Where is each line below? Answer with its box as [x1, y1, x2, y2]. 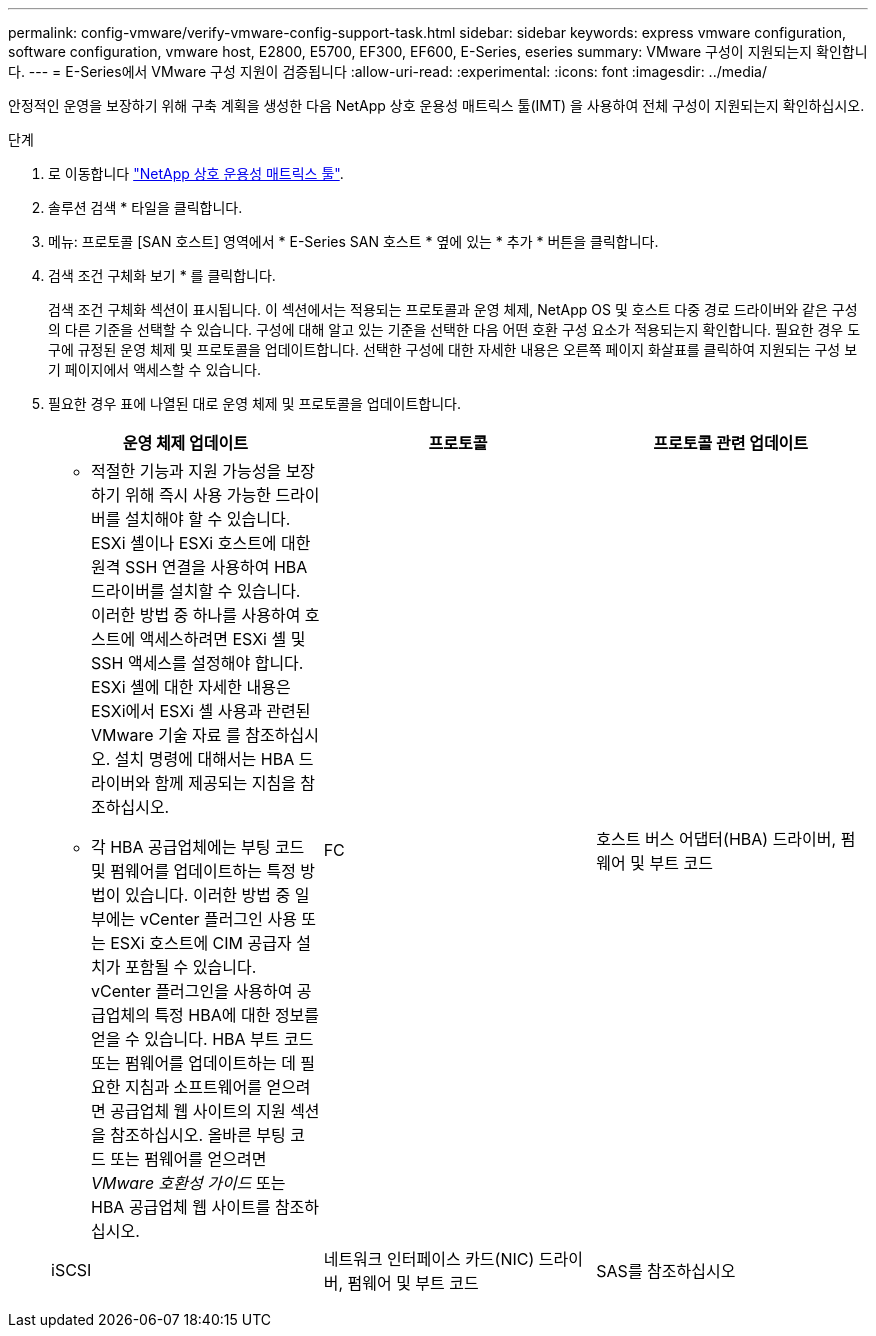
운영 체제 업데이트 [122, 433, 248, 453]
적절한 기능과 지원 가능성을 [91, 461, 282, 481]
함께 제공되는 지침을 [154, 773, 296, 793]
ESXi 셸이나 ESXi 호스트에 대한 [91, 533, 311, 553]
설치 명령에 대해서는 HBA [114, 749, 295, 769]
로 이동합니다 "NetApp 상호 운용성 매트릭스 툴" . [48, 165, 344, 182]
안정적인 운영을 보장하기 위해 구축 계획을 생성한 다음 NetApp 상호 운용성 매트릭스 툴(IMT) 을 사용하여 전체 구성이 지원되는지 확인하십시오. [8, 97, 865, 114]
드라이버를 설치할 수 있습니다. [91, 581, 301, 601]
